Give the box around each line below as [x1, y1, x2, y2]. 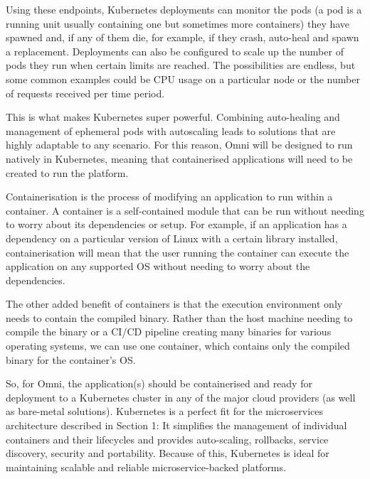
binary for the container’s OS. [6, 352, 136, 367]
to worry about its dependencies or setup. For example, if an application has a [6, 217, 347, 232]
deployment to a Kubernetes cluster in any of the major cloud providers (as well [6, 389, 356, 404]
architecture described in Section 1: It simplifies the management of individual [6, 418, 347, 433]
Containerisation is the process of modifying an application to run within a [6, 189, 333, 204]
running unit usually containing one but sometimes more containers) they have [6, 16, 350, 31]
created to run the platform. [6, 165, 129, 180]
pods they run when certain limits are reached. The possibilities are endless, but [6, 58, 356, 72]
